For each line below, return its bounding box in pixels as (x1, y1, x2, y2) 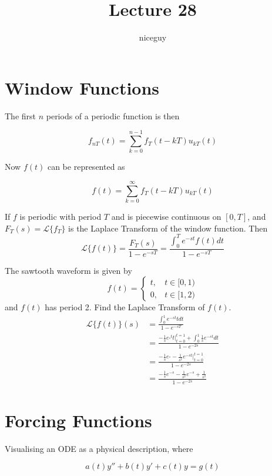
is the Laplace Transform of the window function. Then (68, 222, 268, 234)
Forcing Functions (5, 408, 152, 432)
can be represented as (47, 160, 125, 173)
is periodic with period (19, 210, 102, 223)
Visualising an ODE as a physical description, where (5, 442, 193, 454)
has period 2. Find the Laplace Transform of (45, 301, 205, 313)
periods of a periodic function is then (46, 109, 180, 122)
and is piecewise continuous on (111, 210, 221, 223)
